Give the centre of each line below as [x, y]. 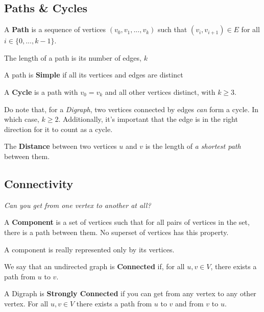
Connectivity [39, 183]
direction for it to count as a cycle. [58, 129]
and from [189, 303]
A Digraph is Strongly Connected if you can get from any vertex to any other [130, 293]
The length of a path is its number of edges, [73, 57]
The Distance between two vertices [61, 146]
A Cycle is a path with [41, 92]
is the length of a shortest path [193, 146]
